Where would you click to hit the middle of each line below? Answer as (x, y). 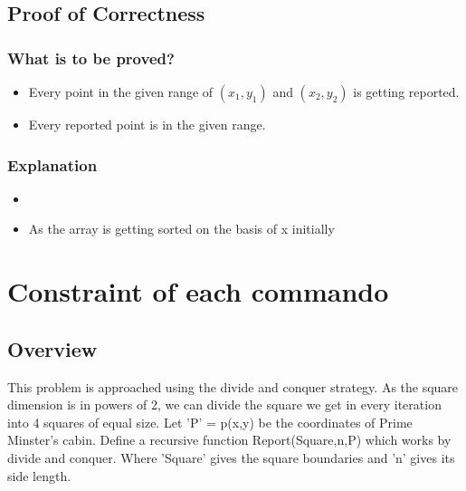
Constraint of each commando (198, 291)
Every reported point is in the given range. (147, 124)
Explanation (52, 164)
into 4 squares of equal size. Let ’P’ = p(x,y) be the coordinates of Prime (210, 422)
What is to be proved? (91, 58)
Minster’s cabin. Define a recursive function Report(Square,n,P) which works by (229, 440)
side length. (39, 475)
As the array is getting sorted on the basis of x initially (181, 229)
